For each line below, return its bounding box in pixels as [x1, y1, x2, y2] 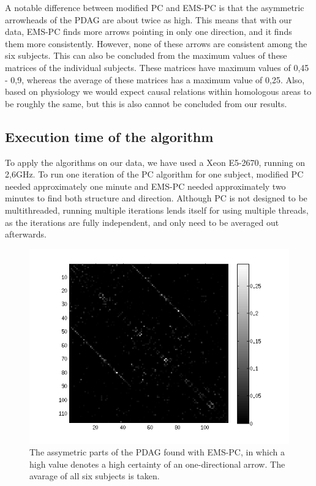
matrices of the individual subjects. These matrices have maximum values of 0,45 [5, 61, 309, 73]
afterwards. [5, 228, 47, 241]
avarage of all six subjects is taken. [29, 469, 160, 482]
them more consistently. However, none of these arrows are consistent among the [5, 37, 307, 50]
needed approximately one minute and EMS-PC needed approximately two [5, 179, 286, 192]
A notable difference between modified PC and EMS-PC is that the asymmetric [5, 1, 304, 13]
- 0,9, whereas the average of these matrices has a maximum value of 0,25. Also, [5, 73, 305, 86]
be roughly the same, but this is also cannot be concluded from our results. [5, 97, 287, 110]
